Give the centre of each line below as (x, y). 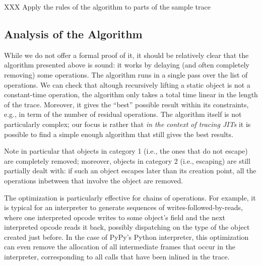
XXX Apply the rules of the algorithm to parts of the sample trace (107, 7)
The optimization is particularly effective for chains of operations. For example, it (130, 197)
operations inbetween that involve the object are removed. (94, 180)
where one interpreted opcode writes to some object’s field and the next (115, 217)
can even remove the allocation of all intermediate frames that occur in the (120, 247)
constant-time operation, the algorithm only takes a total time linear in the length (131, 94)
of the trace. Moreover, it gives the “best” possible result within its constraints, (126, 104)
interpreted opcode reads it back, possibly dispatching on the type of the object (127, 227)
